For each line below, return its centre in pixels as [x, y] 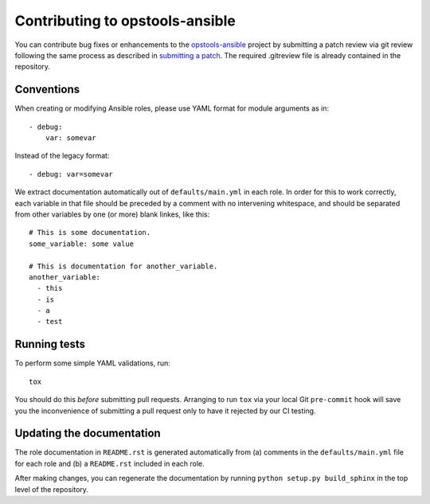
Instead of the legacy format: [62, 156]
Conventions [47, 90]
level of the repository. [52, 489]
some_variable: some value [82, 244]
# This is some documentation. [90, 232]
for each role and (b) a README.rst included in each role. [109, 463]
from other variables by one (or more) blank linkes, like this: [112, 214]
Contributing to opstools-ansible [125, 21]
